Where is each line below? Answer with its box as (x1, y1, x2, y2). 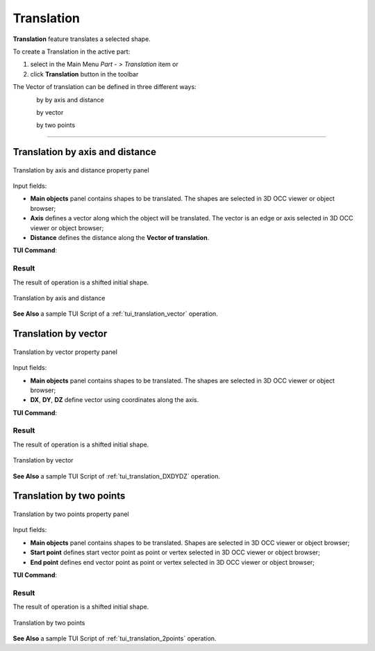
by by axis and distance (36, 95, 104, 104)
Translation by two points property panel (12, 510, 129, 518)
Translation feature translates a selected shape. (12, 35, 151, 43)
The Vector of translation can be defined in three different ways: (12, 83, 197, 91)
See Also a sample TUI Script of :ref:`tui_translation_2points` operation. (12, 634, 217, 643)
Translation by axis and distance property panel (12, 166, 149, 174)
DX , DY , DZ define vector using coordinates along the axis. (30, 396, 199, 404)
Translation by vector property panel (12, 348, 118, 356)
